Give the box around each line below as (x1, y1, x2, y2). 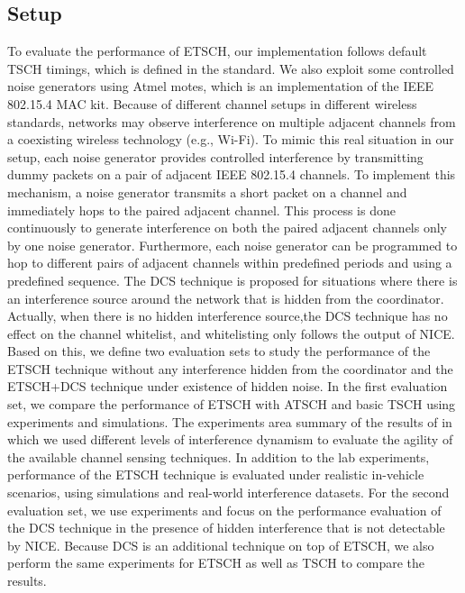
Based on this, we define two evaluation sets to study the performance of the (7, 342, 431, 360)
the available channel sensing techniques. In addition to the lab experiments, (7, 447, 430, 466)
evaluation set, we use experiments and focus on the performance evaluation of (7, 500, 442, 519)
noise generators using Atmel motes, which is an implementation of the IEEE (7, 77, 434, 96)
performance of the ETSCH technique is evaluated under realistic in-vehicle (7, 465, 424, 484)
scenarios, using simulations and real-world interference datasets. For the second (7, 483, 450, 502)
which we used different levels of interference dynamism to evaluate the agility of (7, 430, 453, 449)
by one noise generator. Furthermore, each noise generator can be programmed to (7, 235, 458, 254)
